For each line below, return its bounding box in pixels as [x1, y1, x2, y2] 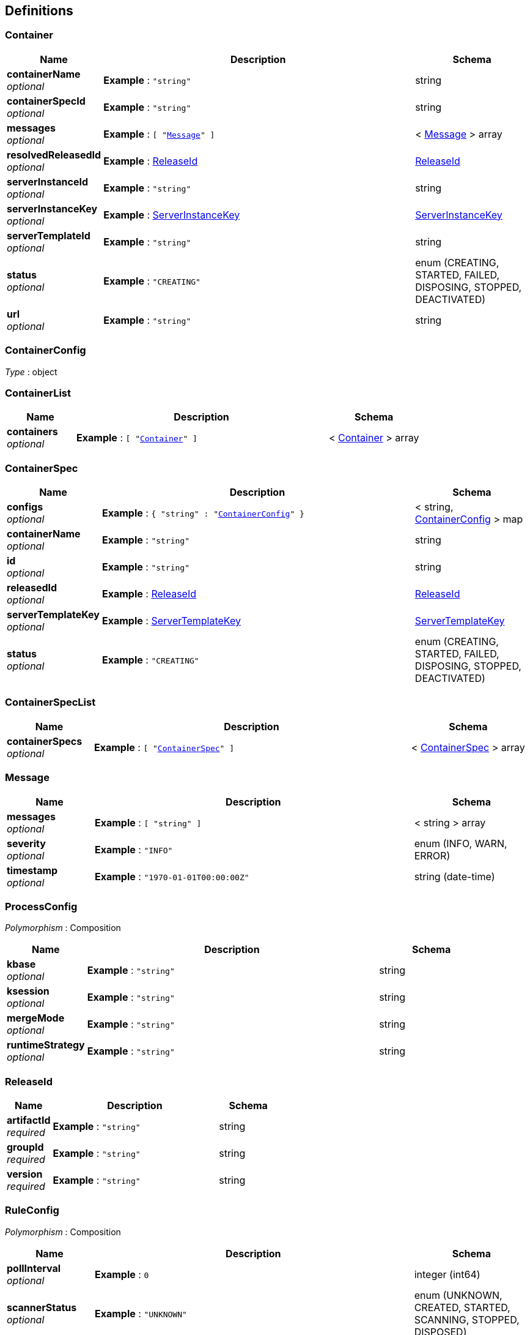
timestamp [7, 864, 58, 877]
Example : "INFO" [94, 843, 173, 856]
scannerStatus [7, 1301, 77, 1314]
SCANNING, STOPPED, [414, 1313, 520, 1326]
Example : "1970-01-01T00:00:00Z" [94, 870, 249, 883]
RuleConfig [5, 1204, 59, 1217]
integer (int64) [414, 1268, 480, 1281]
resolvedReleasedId [7, 148, 101, 161]
